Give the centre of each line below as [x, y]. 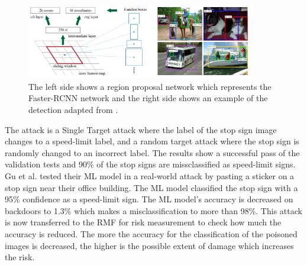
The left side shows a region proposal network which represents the [150, 86]
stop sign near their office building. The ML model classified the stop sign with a [151, 187]
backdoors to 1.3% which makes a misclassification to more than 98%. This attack [153, 210]
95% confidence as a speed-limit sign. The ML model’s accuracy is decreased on [149, 199]
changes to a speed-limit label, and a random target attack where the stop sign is [152, 141]
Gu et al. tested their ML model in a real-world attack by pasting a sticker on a [150, 175]
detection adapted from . [73, 110]
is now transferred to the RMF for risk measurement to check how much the [143, 222]
